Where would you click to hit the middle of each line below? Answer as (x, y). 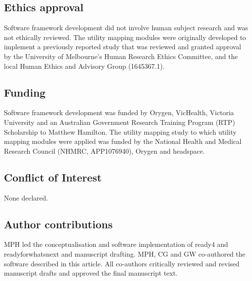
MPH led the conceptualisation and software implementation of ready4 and (116, 244)
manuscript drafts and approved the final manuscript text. (91, 273)
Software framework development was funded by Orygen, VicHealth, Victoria (119, 112)
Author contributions (58, 224)
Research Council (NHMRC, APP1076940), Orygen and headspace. (104, 151)
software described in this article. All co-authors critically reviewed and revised (122, 263)
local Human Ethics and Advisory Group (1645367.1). (84, 66)
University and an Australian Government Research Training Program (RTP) (120, 122)
